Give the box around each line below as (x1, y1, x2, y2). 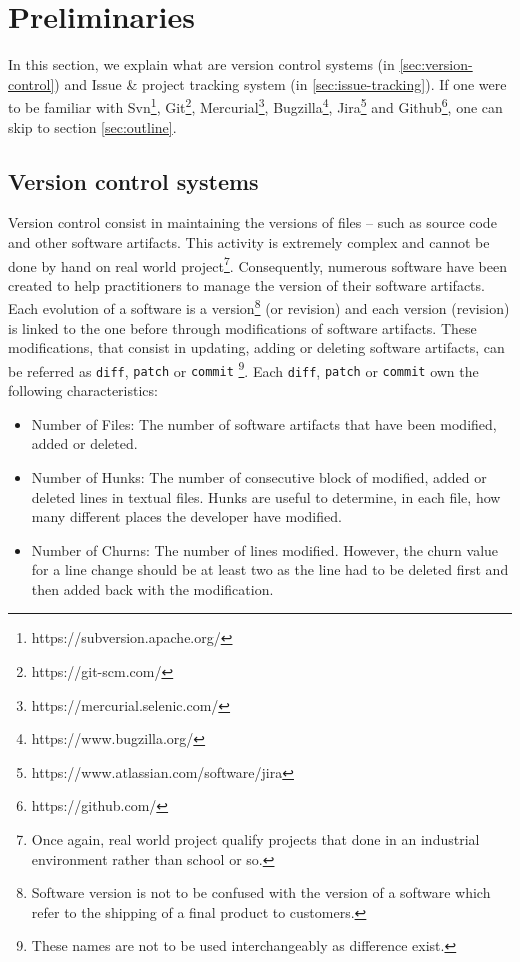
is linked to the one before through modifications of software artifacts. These (8, 317, 477, 338)
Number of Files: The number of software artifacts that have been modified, (31, 413, 497, 434)
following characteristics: (8, 380, 158, 401)
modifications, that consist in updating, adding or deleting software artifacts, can (8, 337, 505, 358)
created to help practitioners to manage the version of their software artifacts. (8, 274, 485, 295)
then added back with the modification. (31, 578, 274, 599)
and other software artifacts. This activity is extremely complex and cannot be (8, 231, 490, 252)
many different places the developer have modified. (31, 506, 342, 527)
